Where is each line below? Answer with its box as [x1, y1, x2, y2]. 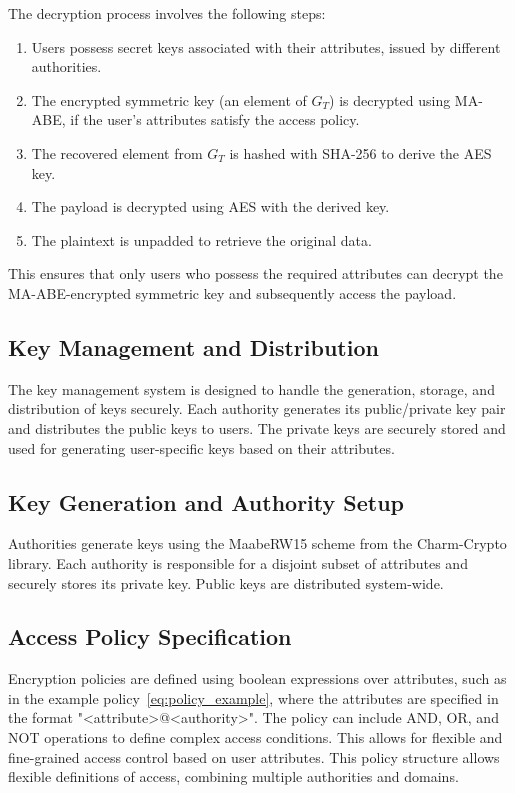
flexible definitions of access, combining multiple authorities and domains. [8, 766, 459, 787]
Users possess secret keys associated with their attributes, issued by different [31, 36, 501, 57]
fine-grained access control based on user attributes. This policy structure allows [8, 746, 500, 767]
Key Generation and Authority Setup [8, 486, 404, 517]
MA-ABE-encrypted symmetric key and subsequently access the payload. [8, 282, 457, 303]
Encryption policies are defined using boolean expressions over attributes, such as [8, 668, 507, 689]
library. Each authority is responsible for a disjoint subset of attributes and [8, 552, 468, 573]
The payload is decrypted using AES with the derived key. [31, 196, 390, 217]
